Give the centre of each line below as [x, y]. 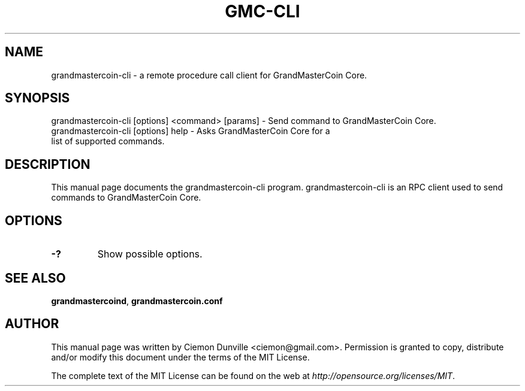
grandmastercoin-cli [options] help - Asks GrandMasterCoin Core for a [191, 131]
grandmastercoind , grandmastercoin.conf [137, 301]
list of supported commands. [108, 141]
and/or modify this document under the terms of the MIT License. [180, 357]
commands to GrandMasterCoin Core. [126, 198]
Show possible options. [150, 254]
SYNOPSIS [37, 98]
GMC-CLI [262, 11]
